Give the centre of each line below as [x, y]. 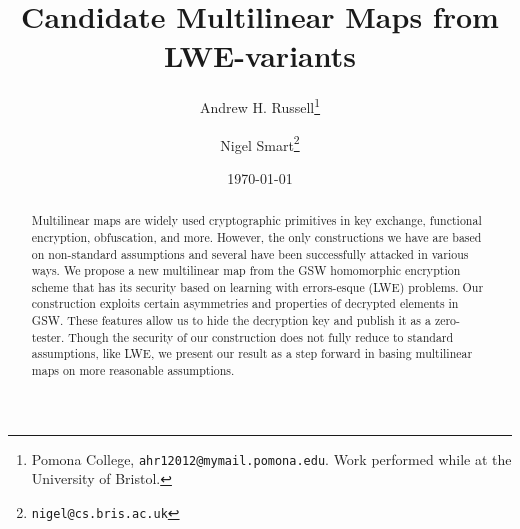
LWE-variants [260, 55]
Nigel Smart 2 [260, 143]
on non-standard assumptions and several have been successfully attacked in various [250, 253]
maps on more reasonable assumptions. [133, 370]
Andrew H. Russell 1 [260, 105]
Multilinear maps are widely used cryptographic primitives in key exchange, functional [256, 220]
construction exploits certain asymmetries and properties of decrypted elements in [245, 303]
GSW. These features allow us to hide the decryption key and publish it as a [231, 320]
